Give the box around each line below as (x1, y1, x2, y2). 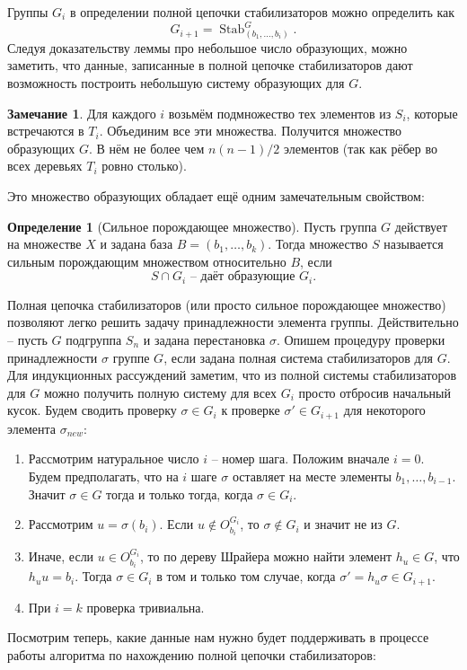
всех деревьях (7, 156, 83, 175)
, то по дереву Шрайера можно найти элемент (140, 547, 392, 566)
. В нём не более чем (88, 138, 205, 157)
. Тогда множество (268, 234, 368, 253)
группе (112, 348, 150, 366)
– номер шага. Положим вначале (211, 449, 390, 468)
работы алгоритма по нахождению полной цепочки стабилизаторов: (7, 645, 376, 664)
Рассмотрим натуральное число (28, 449, 199, 468)
